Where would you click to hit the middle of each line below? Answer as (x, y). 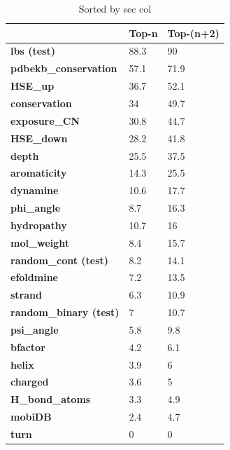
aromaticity (39, 173)
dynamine (35, 190)
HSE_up (33, 86)
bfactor (28, 347)
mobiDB (31, 417)
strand (26, 295)
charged (30, 382)
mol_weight (40, 242)
